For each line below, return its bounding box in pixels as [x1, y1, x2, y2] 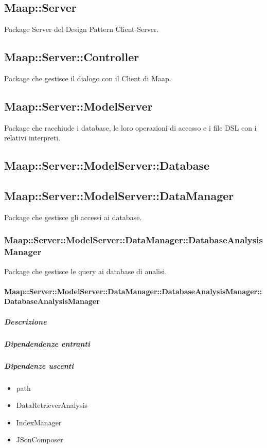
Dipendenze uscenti [4, 360, 74, 371]
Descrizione [4, 316, 47, 327]
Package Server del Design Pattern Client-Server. [4, 24, 159, 34]
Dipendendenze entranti [4, 338, 90, 349]
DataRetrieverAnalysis [16, 400, 87, 410]
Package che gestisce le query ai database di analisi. [4, 265, 167, 276]
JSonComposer [16, 434, 63, 445]
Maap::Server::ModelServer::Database [4, 157, 210, 173]
